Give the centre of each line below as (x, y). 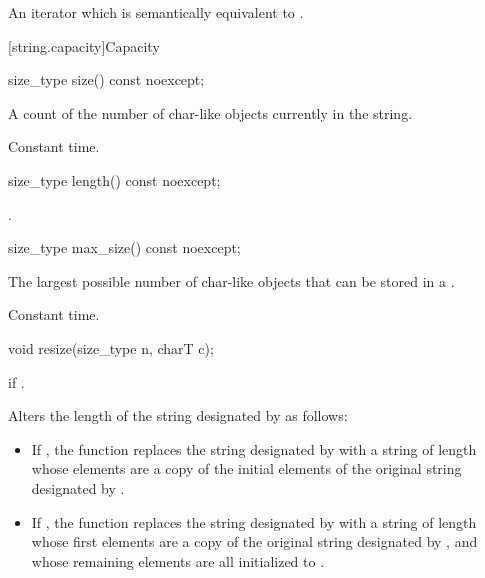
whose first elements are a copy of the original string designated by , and (254, 541)
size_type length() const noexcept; (114, 179)
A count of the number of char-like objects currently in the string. (210, 112)
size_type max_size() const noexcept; (124, 247)
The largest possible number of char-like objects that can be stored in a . (231, 280)
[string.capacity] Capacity (84, 45)
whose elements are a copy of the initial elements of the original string (246, 468)
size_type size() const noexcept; (106, 79)
